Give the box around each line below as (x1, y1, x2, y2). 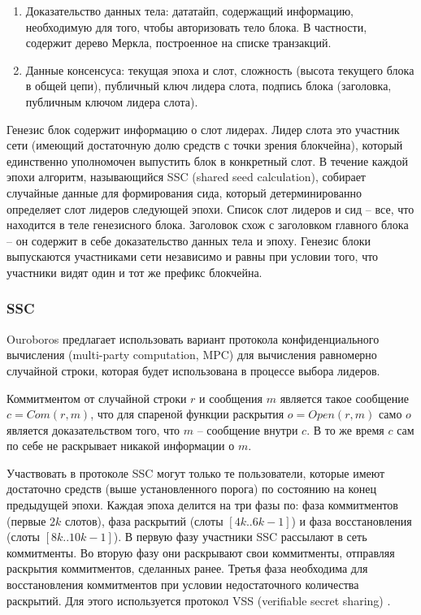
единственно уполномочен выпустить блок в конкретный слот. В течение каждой (7, 152, 408, 169)
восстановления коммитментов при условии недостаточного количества (7, 576, 359, 593)
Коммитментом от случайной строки (7, 389, 187, 406)
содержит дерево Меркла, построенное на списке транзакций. (25, 34, 332, 51)
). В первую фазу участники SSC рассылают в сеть (113, 528, 367, 545)
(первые (7, 512, 46, 529)
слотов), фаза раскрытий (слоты (65, 512, 224, 529)
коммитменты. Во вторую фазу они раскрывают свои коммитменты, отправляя (7, 544, 395, 561)
